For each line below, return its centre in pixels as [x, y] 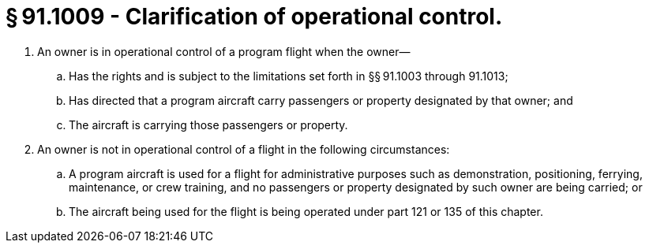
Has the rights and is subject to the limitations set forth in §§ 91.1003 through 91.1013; [289, 76]
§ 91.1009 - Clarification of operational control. [254, 17]
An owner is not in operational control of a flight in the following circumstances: [244, 149]
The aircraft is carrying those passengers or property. [208, 124]
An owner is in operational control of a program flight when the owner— [224, 51]
